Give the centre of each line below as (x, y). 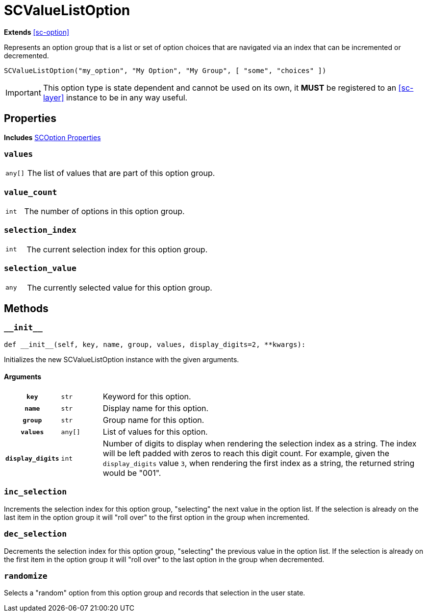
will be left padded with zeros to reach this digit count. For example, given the (246, 454)
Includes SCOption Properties (52, 137)
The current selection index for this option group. (117, 249)
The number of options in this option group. (104, 211)
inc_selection (36, 492)
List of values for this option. (155, 432)
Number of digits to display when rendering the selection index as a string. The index (260, 444)
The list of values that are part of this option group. (121, 173)
